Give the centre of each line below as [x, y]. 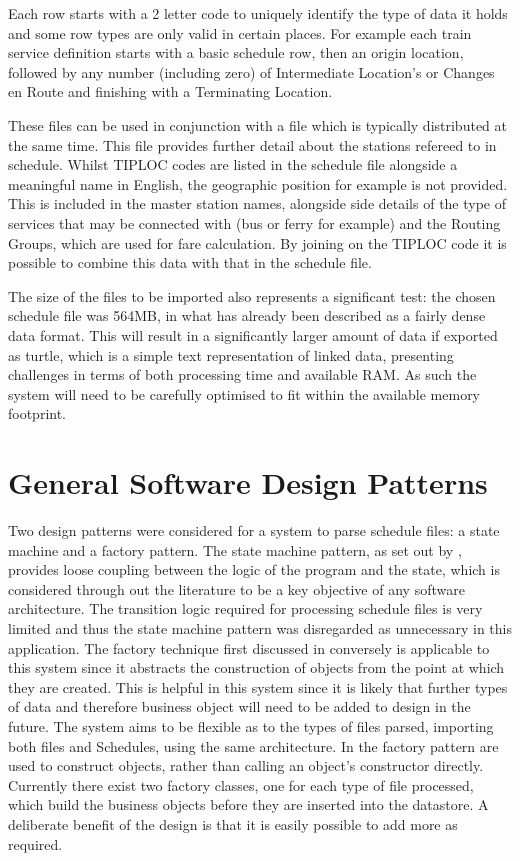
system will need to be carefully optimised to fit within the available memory [244, 393]
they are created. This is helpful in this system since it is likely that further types [258, 686]
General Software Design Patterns [248, 482]
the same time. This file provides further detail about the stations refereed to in [252, 144]
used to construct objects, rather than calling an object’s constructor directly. [246, 765]
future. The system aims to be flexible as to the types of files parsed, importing [251, 725]
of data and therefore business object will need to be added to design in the [239, 706]
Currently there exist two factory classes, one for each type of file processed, [241, 784]
